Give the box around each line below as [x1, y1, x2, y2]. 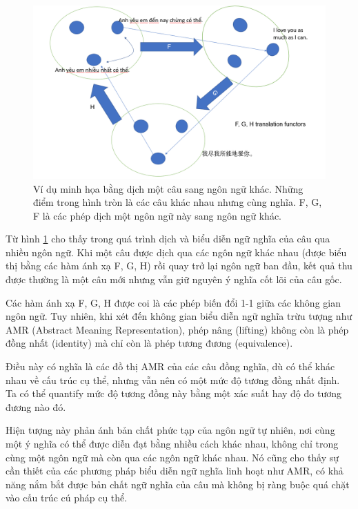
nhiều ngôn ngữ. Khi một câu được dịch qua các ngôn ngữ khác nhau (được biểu [6, 244, 347, 259]
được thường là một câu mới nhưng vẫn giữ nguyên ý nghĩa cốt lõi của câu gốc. [6, 272, 342, 287]
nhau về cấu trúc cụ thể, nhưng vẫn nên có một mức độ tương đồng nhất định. [6, 372, 340, 387]
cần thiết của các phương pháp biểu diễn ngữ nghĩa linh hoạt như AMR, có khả [6, 463, 344, 478]
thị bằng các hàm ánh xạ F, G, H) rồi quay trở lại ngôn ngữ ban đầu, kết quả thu [6, 258, 352, 273]
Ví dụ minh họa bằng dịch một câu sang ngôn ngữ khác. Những [33, 181, 304, 195]
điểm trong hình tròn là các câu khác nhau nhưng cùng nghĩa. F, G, [33, 195, 322, 209]
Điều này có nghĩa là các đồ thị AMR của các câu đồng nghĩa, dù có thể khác [6, 359, 335, 374]
